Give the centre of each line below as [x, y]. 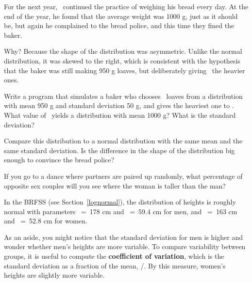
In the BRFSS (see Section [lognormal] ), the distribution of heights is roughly [120, 202]
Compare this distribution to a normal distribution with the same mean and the [123, 141]
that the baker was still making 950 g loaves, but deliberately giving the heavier [125, 70]
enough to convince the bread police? [59, 160]
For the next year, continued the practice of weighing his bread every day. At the [126, 6]
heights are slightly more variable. [54, 275]
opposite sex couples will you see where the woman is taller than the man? [115, 185]
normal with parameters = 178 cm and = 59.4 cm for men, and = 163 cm [121, 211]
